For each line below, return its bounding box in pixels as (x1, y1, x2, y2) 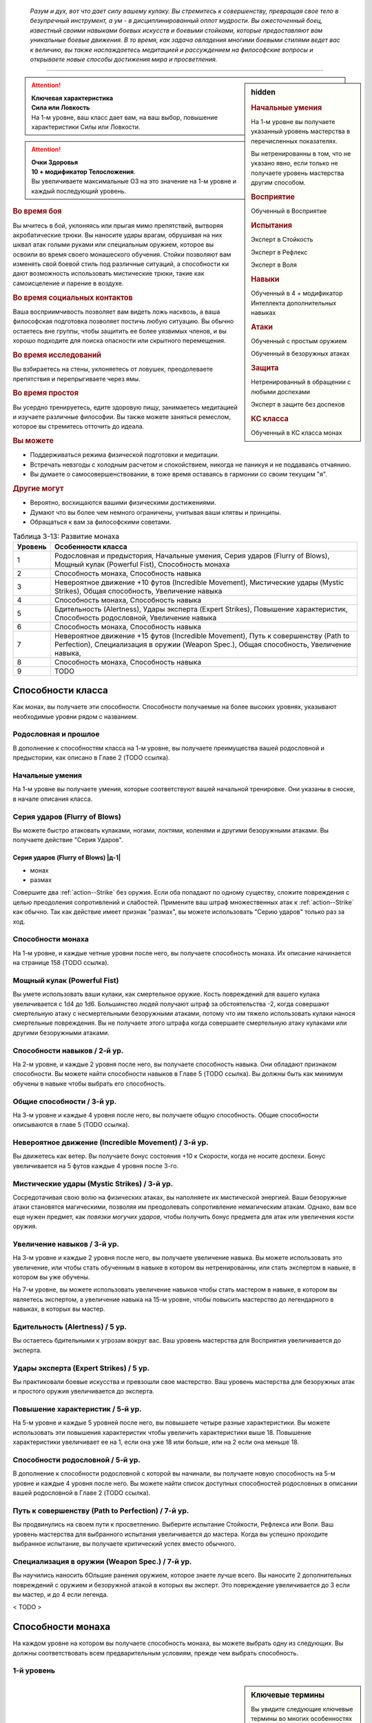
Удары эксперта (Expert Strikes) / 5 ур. (12, 1363, 150, 1373)
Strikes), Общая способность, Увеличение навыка (54, 586, 223, 595)
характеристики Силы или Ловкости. (31, 123, 141, 131)
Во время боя (12, 207, 62, 216)
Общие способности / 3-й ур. (12, 1097, 117, 1106)
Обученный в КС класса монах (251, 429, 342, 437)
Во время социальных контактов (12, 293, 134, 303)
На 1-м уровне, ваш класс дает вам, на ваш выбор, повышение (31, 113, 218, 121)
